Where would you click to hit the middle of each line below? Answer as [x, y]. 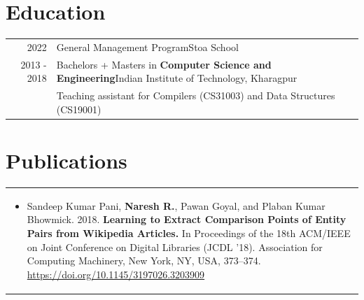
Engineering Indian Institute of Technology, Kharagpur [177, 78]
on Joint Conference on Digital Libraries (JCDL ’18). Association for [175, 247]
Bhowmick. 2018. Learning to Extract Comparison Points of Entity [187, 219]
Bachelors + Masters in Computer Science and [164, 64]
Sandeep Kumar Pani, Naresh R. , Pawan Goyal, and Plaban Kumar [176, 205]
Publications [66, 160]
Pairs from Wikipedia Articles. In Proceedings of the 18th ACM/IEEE [189, 233]
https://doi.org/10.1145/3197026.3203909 [116, 274]
